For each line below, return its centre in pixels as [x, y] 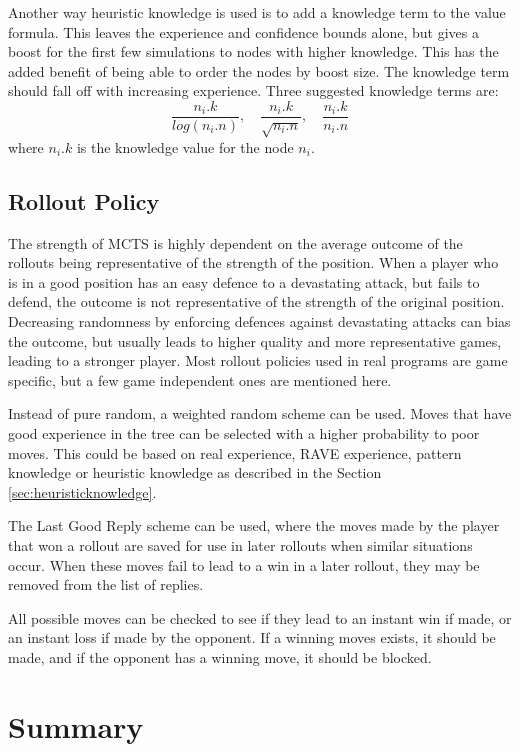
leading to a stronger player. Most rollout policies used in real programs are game [258, 360]
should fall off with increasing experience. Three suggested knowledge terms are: [253, 90]
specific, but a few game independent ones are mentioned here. [200, 379]
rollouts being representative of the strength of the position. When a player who [253, 262]
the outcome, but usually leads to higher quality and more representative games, [255, 340]
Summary [76, 725]
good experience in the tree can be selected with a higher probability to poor [244, 432]
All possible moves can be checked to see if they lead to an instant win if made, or [260, 617]
